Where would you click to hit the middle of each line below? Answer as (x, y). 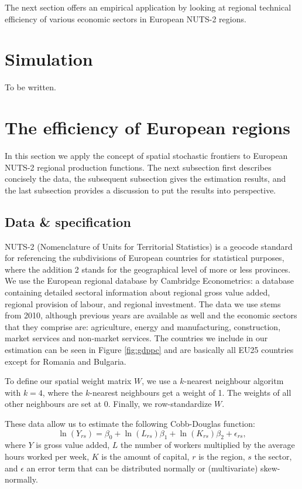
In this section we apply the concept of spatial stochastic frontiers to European (146, 156)
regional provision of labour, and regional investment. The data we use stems (143, 303)
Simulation (49, 59)
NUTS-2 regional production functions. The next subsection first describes (138, 167)
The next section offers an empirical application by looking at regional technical (148, 7)
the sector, (273, 456)
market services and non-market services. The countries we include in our (136, 338)
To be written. (30, 87)
